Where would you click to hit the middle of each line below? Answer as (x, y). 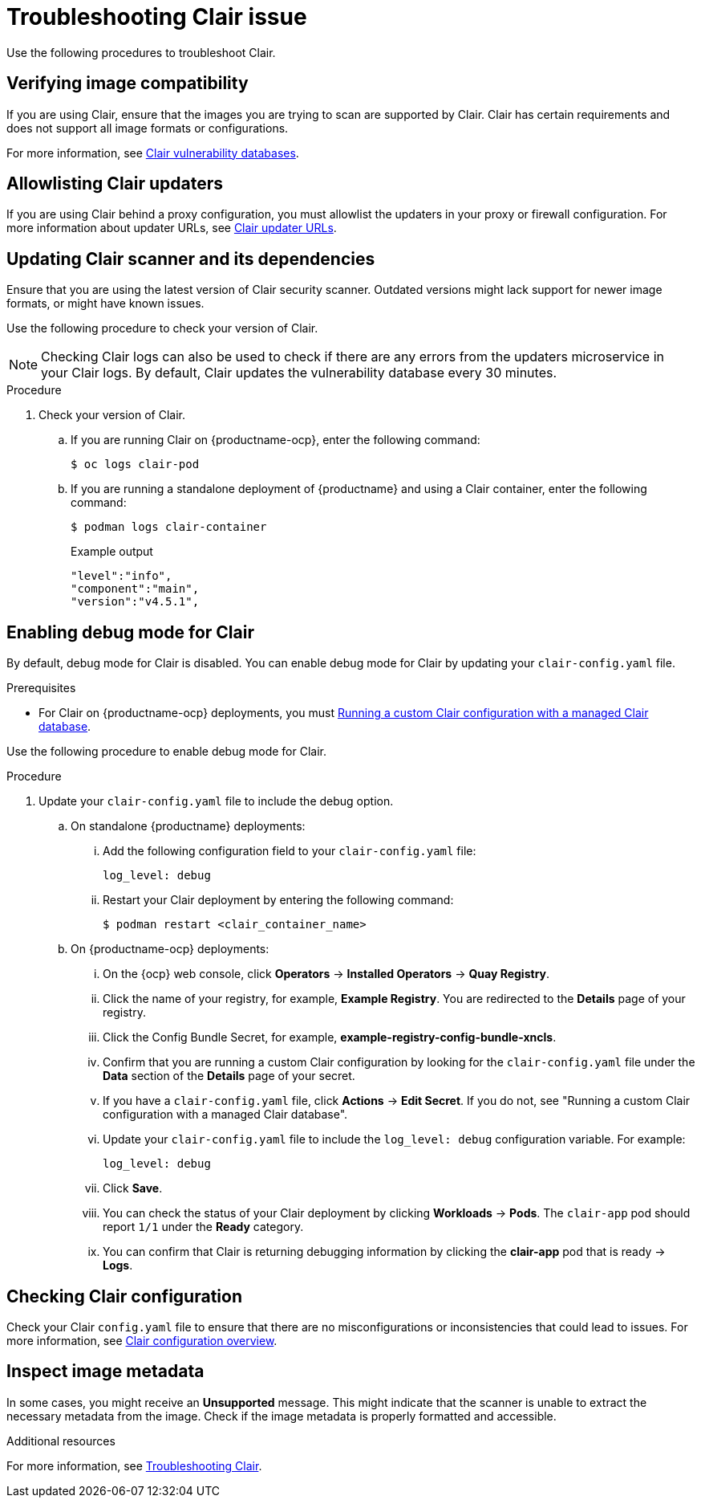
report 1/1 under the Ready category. (203, 1227)
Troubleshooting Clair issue (157, 17)
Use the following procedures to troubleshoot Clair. (141, 52)
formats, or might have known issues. (105, 304)
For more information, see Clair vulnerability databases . (153, 153)
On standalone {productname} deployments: (188, 826)
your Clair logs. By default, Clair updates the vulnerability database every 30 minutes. (299, 373)
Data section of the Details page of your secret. (229, 1076)
